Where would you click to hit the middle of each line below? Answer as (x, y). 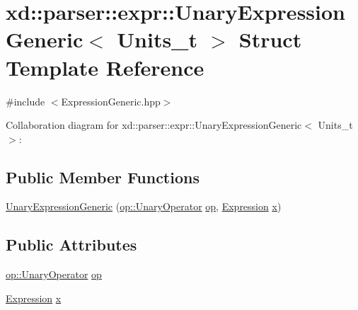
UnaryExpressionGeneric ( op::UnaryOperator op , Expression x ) (144, 206)
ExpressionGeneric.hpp (111, 101)
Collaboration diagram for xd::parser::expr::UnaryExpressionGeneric (154, 125)
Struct (270, 39)
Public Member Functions (103, 177)
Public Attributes (71, 245)
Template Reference (105, 67)
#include (25, 101)
